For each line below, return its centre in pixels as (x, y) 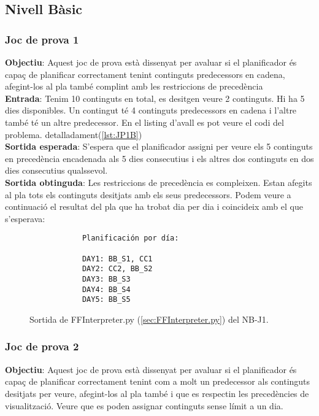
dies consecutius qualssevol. (56, 170)
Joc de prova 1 (42, 39)
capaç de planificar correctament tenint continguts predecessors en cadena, (145, 74)
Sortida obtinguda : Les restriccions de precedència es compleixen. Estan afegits (159, 182)
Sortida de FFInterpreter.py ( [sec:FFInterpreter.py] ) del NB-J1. (149, 319)
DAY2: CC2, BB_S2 (117, 269)
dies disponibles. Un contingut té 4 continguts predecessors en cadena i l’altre (151, 110)
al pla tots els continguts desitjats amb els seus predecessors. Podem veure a (148, 194)
